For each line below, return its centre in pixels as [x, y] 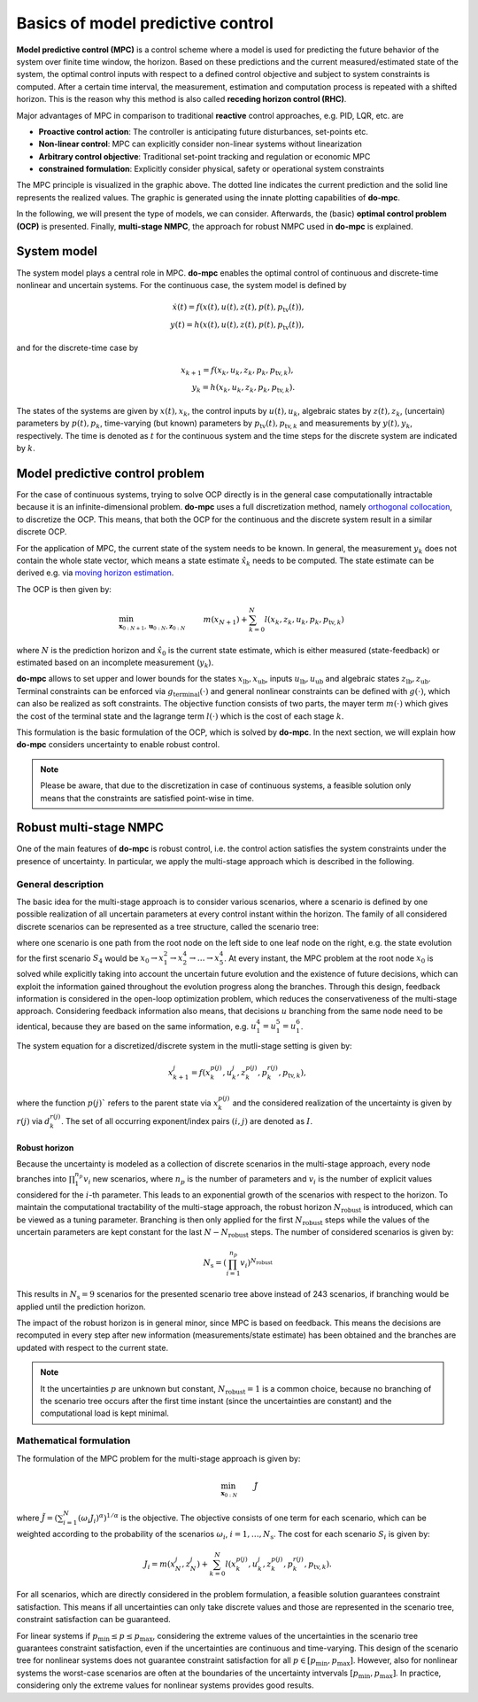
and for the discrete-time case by [77, 348]
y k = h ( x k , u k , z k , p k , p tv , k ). [243, 388]
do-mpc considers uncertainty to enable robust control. [118, 745]
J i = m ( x [160, 1565]
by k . [26, 449]
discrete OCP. [42, 532]
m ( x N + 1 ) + [225, 621]
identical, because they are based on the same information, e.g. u [136, 1026]
